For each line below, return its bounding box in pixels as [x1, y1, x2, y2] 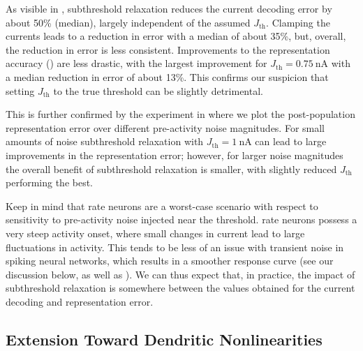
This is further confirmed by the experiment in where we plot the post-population [6, 107, 355, 121]
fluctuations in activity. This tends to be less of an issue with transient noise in [6, 239, 344, 254]
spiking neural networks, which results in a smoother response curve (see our [6, 253, 334, 268]
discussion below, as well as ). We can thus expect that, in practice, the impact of [6, 267, 355, 281]
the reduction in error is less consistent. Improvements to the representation [6, 42, 330, 57]
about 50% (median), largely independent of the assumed [6, 15, 251, 29]
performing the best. [6, 175, 94, 190]
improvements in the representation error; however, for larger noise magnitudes [6, 147, 343, 162]
